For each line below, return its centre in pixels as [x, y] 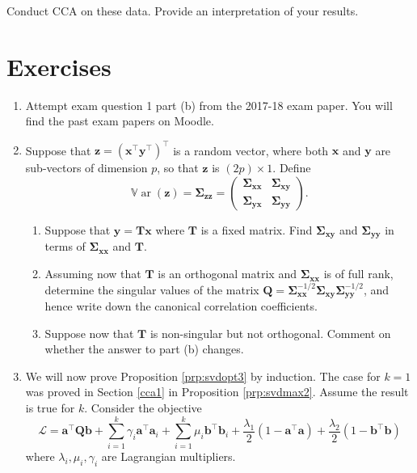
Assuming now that [93, 274]
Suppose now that [89, 333]
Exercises [59, 66]
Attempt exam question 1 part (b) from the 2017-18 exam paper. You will [209, 105]
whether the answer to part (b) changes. [144, 349]
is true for [50, 408]
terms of [65, 246]
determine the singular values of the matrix [152, 289]
